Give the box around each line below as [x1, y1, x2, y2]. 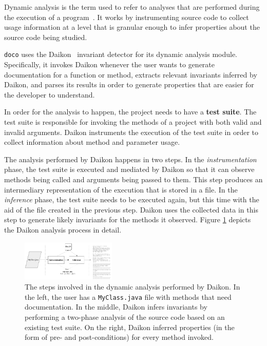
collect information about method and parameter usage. [4, 137, 180, 147]
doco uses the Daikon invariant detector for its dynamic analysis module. [4, 49, 238, 60]
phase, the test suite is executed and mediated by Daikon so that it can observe [4, 164, 255, 175]
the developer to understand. [4, 89, 95, 100]
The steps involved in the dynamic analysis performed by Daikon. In [25, 281, 240, 292]
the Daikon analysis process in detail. [4, 224, 122, 235]
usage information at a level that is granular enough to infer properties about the [4, 22, 260, 32]
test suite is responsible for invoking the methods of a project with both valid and [4, 117, 262, 127]
